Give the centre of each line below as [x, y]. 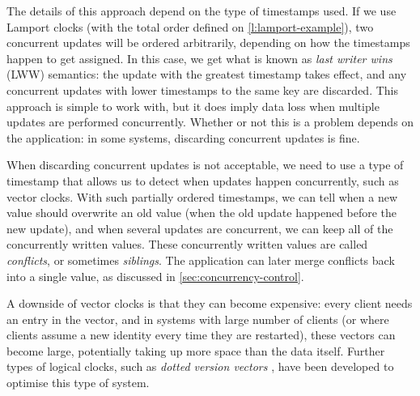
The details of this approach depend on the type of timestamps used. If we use [202, 11]
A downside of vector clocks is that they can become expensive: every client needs [210, 303]
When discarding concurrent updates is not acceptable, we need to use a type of [205, 165]
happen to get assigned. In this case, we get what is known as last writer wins [199, 58]
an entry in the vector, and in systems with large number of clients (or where [198, 319]
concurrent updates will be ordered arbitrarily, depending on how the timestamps [208, 43]
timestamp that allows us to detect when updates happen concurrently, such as [203, 180]
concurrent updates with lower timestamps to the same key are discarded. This [202, 89]
